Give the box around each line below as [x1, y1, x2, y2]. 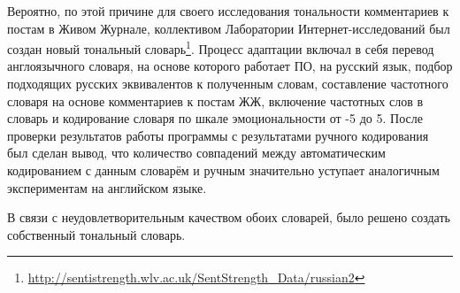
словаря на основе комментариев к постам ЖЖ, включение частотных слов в [7, 91, 424, 110]
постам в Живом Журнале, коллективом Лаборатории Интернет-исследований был [7, 19, 450, 37]
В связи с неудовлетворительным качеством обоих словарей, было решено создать [7, 208, 450, 227]
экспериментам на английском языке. [7, 178, 207, 197]
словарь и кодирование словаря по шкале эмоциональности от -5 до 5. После [7, 109, 423, 127]
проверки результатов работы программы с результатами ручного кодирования [7, 126, 429, 144]
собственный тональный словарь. [7, 225, 186, 243]
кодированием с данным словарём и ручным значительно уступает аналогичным [7, 161, 440, 179]
